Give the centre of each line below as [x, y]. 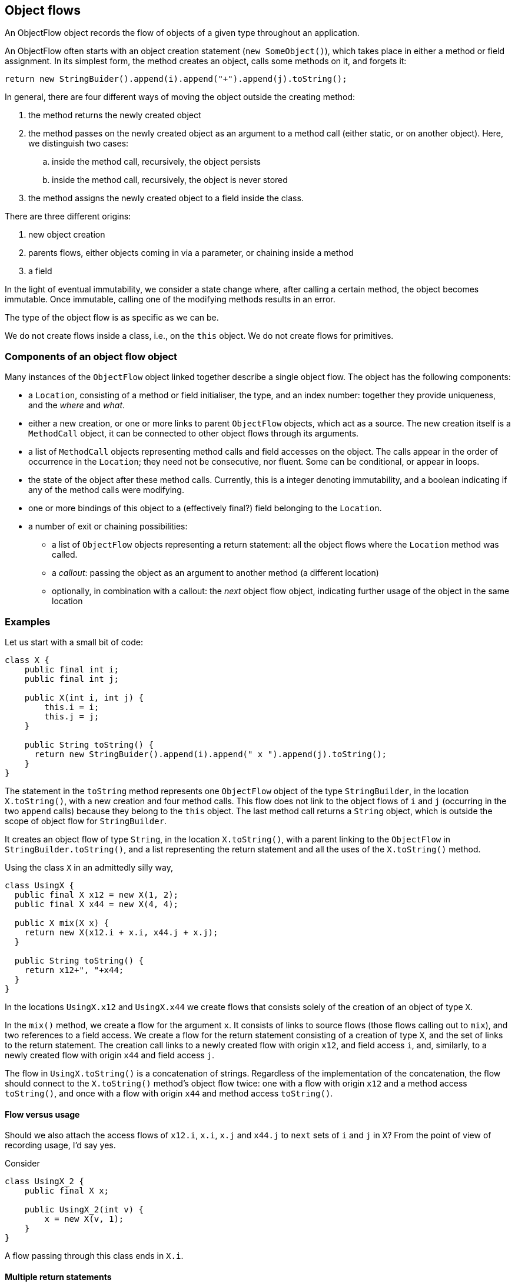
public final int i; [72, 669]
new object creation [67, 235]
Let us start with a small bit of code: [74, 642]
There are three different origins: [68, 216]
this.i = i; [72, 707]
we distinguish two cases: [79, 144]
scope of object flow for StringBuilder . [86, 821]
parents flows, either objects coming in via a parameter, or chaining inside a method [191, 253]
